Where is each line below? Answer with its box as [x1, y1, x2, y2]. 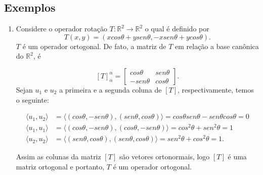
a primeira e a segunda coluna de [59, 84, 162, 95]
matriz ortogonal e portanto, [16, 161, 105, 172]
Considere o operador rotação [16, 23, 108, 34]
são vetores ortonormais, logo [119, 151, 210, 162]
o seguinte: [16, 94, 49, 105]
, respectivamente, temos [178, 84, 254, 95]
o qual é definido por [145, 23, 209, 34]
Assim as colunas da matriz [16, 151, 101, 162]
